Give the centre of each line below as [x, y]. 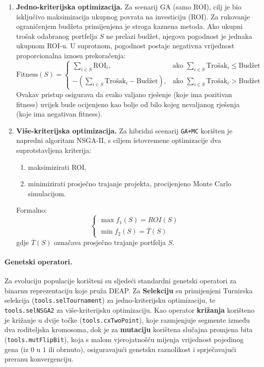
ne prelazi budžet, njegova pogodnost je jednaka [179, 36]
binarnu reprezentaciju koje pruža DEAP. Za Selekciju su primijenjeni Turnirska [129, 290]
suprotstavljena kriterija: [54, 150]
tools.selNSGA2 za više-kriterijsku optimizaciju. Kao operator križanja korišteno [130, 309]
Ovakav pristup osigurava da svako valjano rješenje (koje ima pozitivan [124, 94]
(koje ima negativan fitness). [59, 114]
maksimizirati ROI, [57, 167]
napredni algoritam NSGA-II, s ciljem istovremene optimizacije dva [119, 140]
